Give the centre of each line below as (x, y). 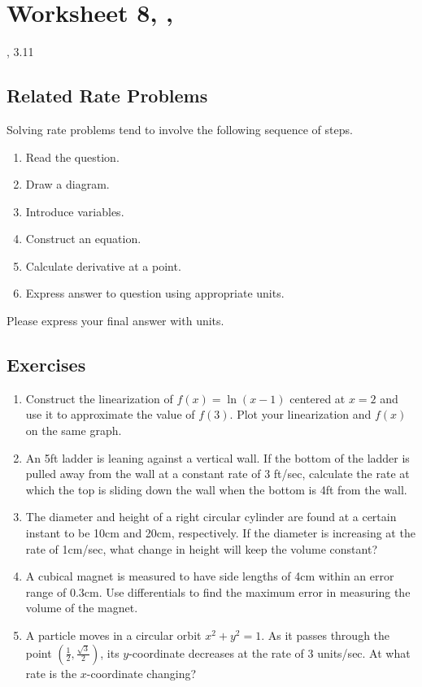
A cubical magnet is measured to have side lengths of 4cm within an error (210, 576)
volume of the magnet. (82, 608)
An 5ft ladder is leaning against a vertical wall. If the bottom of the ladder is (218, 457)
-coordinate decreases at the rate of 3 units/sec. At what (270, 652)
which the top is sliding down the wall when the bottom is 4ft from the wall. (216, 489)
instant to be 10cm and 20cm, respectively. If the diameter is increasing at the (220, 533)
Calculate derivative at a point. (103, 265)
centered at (318, 398)
